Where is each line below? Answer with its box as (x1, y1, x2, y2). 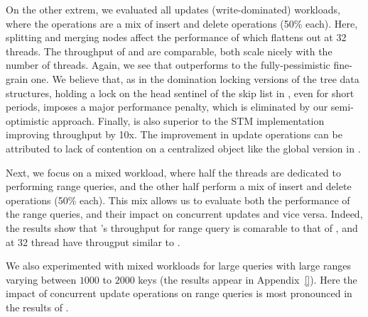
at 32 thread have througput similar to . (6, 234, 180, 249)
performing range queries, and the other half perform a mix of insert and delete (6, 179, 352, 194)
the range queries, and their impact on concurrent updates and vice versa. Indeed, (6, 206, 363, 221)
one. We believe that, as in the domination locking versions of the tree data (31, 71, 359, 86)
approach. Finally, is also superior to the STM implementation (52, 113, 325, 128)
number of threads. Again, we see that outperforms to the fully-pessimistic (6, 57, 330, 72)
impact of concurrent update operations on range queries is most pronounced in (6, 286, 352, 301)
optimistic (6, 113, 49, 128)
